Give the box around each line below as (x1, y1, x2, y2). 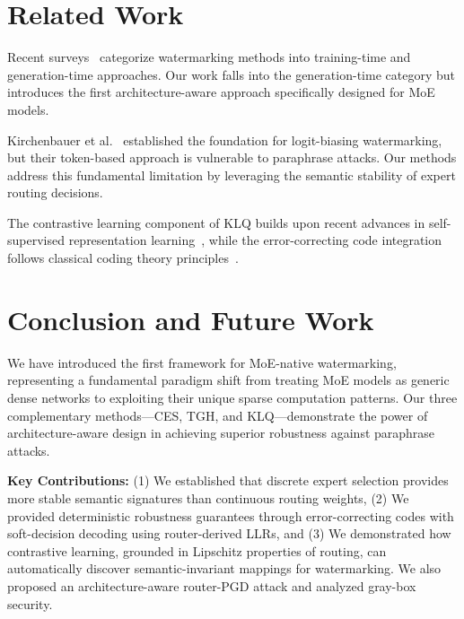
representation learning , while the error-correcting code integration (68, 231, 442, 249)
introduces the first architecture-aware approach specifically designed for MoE (7, 83, 435, 101)
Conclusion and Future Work (7, 301, 374, 337)
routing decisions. (7, 183, 103, 202)
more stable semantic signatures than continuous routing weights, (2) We (7, 488, 409, 507)
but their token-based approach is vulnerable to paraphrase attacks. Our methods (7, 148, 457, 167)
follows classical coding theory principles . (7, 248, 239, 267)
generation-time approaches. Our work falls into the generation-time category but (7, 65, 455, 83)
